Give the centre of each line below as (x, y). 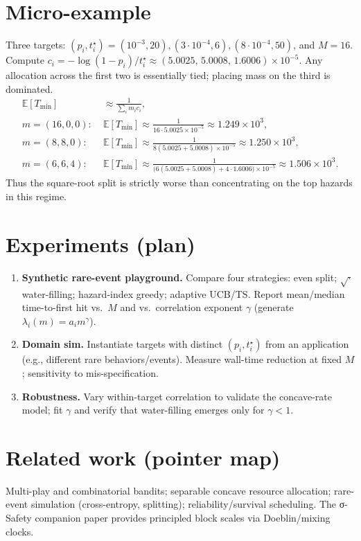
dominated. (29, 88)
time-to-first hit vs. (62, 307)
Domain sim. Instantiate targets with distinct (122, 344)
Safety (19, 518)
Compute (25, 60)
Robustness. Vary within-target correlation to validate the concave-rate (177, 396)
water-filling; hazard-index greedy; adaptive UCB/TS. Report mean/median (183, 293)
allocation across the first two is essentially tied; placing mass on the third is (168, 75)
